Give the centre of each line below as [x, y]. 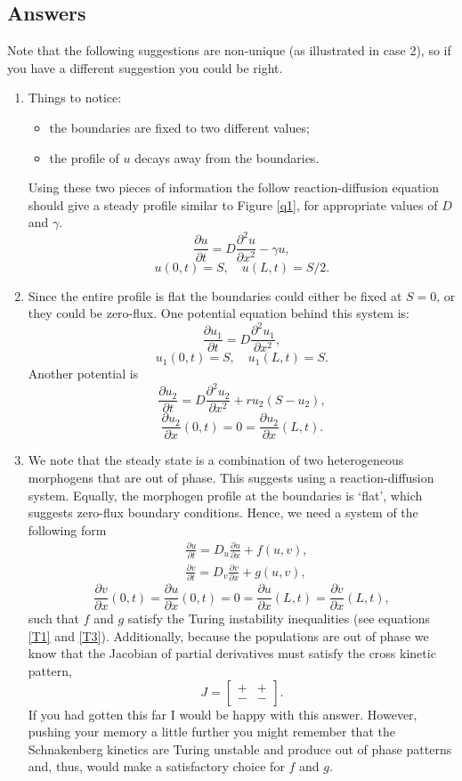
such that [54, 618]
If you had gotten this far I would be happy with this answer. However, [223, 714]
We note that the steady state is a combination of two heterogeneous [216, 460]
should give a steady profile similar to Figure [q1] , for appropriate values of [233, 204]
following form [67, 529]
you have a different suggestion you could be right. [145, 67]
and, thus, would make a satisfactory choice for [156, 766]
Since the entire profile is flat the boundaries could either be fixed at [215, 295]
